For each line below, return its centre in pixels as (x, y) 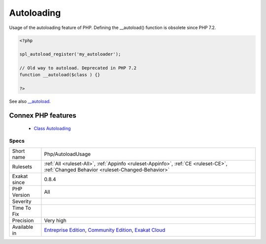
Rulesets (22, 166)
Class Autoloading (52, 128)
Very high (55, 220)
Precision (23, 220)
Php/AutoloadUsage (67, 154)
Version (21, 195)
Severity (22, 201)
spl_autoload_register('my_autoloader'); (70, 54)
